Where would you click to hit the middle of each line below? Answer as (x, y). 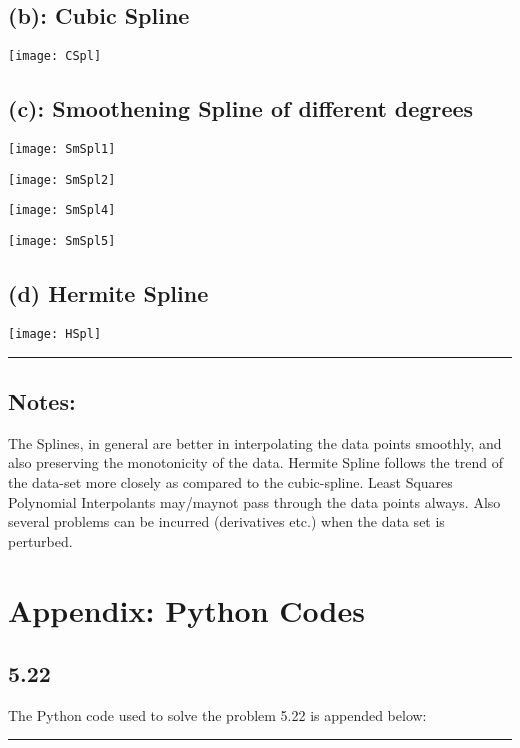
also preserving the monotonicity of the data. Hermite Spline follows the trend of (256, 462)
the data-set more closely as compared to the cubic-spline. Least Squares (230, 481)
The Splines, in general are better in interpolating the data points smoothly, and (255, 442)
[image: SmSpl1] (62, 149)
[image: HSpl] (55, 333)
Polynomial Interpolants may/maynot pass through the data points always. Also (254, 501)
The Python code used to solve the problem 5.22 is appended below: (217, 714)
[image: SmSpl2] (62, 179)
